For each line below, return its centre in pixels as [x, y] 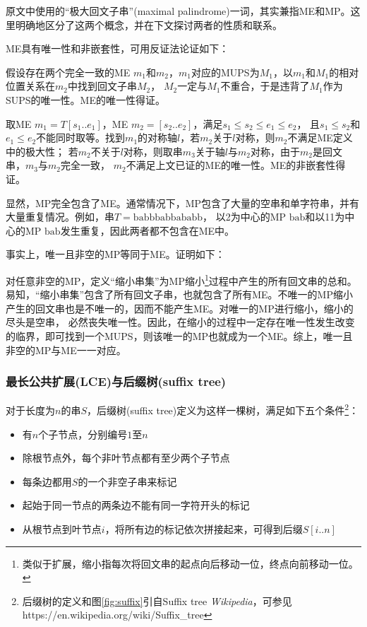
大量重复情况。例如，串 [60, 217]
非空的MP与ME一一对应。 [66, 350]
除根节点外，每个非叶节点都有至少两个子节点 [126, 458]
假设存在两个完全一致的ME [68, 72]
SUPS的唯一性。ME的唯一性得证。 [85, 99]
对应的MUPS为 [225, 72]
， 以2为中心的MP [245, 217]
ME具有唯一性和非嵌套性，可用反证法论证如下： [118, 48]
